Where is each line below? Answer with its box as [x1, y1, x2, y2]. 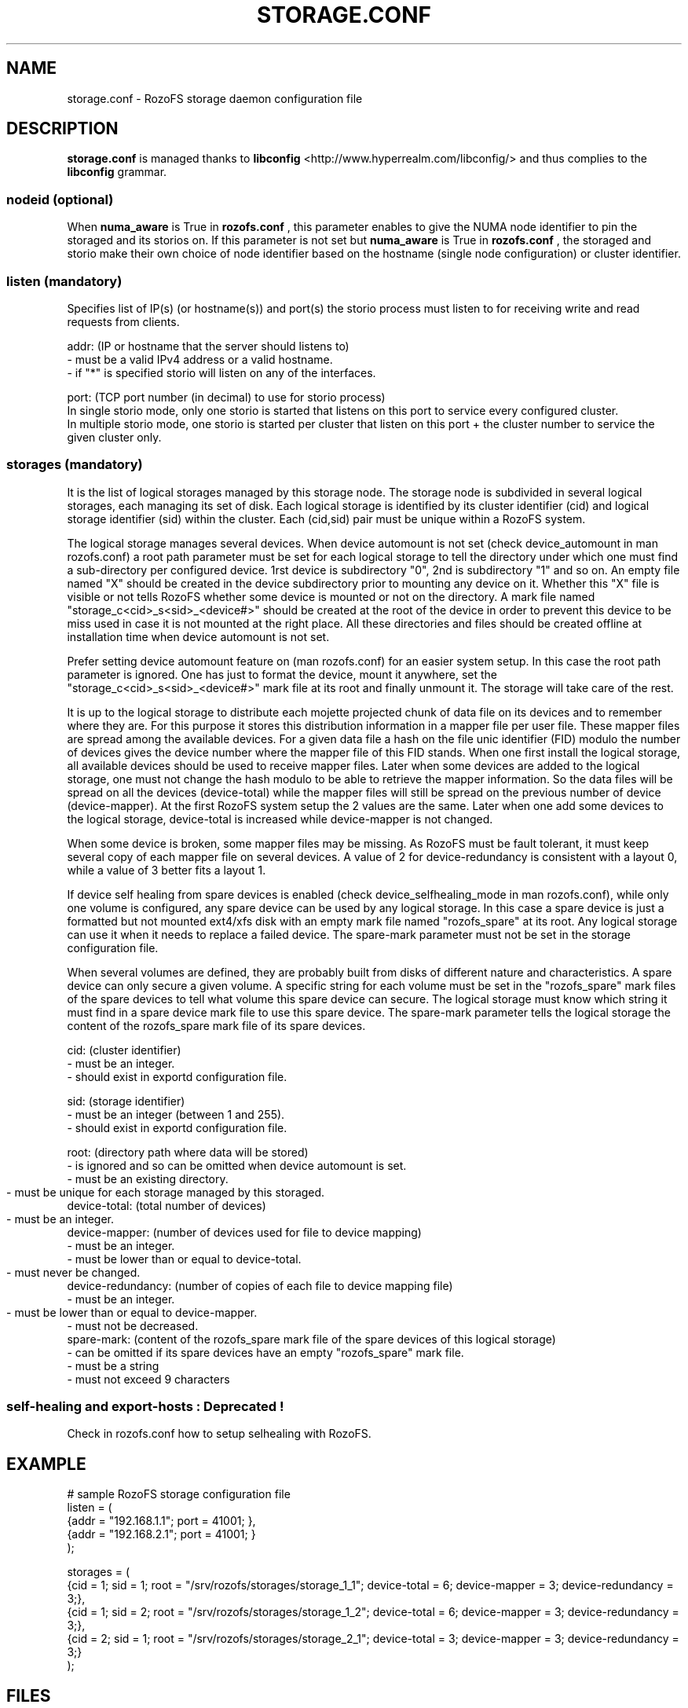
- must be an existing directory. [67, 1171, 229, 1186]
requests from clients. [67, 314, 180, 328]
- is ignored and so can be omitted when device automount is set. [67, 1158, 407, 1172]
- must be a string [67, 1358, 159, 1373]
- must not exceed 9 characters [67, 1372, 230, 1386]
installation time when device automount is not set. [67, 629, 330, 643]
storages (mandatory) [6, 456, 143, 473]
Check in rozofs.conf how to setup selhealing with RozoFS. [67, 1427, 371, 1441]
